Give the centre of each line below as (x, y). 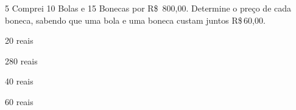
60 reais (19, 101)
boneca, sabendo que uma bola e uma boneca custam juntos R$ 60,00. (135, 20)
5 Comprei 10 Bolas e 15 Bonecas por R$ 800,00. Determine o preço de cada (148, 8)
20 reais (19, 40)
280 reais (21, 60)
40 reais (19, 81)
